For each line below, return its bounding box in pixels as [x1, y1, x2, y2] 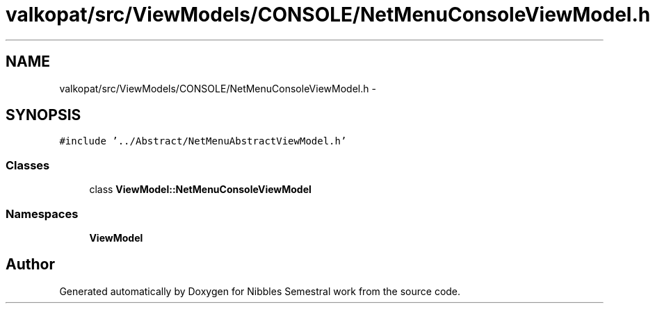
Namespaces [6, 206, 79, 221]
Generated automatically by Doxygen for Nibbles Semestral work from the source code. [59, 285, 461, 297]
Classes [6, 158, 50, 172]
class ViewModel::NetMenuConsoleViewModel [89, 183, 312, 196]
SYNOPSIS [6, 106, 81, 124]
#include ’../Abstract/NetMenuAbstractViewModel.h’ [59, 135, 347, 147]
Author [6, 256, 55, 274]
